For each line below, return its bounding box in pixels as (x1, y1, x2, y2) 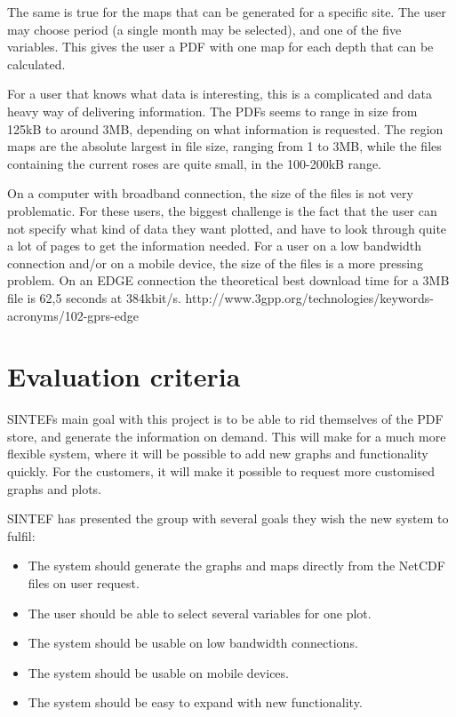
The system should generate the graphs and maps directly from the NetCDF (28, 556, 445, 575)
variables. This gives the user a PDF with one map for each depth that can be (7, 37, 434, 56)
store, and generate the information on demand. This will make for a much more (7, 426, 446, 445)
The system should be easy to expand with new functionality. (28, 693, 363, 712)
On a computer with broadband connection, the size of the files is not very (7, 184, 413, 203)
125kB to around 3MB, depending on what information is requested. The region (7, 119, 444, 138)
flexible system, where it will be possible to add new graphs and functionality (7, 444, 428, 463)
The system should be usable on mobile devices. (28, 663, 289, 681)
